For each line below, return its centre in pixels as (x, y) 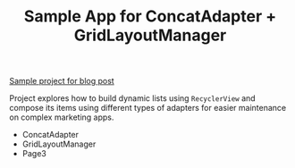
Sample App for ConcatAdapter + (150, 17)
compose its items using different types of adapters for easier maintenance (148, 108)
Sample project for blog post (62, 81)
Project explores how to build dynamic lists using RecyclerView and (133, 98)
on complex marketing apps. (62, 117)
